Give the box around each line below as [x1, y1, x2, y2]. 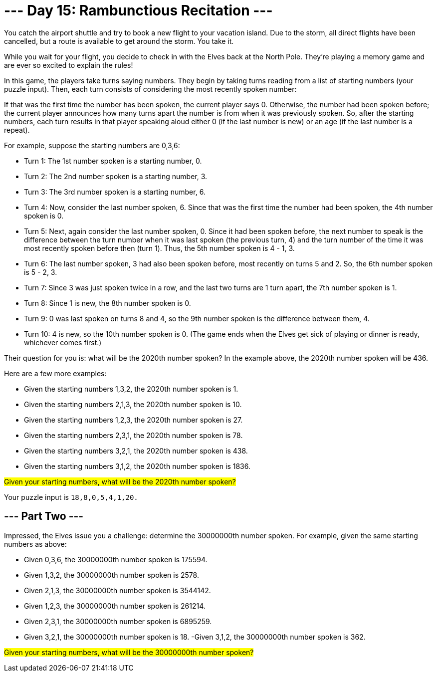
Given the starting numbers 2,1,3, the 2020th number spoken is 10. [24, 400, 242, 409]
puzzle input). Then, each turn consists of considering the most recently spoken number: [4, 84, 297, 93]
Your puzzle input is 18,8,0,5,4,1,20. [4, 492, 138, 501]
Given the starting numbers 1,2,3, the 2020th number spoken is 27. [24, 415, 243, 424]
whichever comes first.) [24, 338, 102, 347]
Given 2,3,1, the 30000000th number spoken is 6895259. [24, 617, 212, 626]
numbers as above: [4, 539, 67, 548]
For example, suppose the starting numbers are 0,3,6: [4, 141, 180, 150]
